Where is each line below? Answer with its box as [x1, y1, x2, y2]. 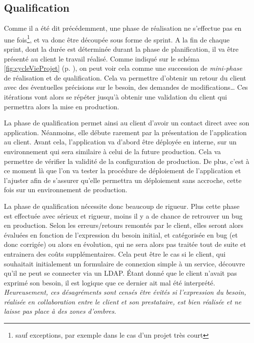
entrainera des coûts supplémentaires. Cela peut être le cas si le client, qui [4, 248, 226, 259]
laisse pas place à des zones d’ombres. [4, 306, 116, 316]
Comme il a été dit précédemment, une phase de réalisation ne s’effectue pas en [4, 23, 242, 33]
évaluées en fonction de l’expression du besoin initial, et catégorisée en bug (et [4, 229, 238, 240]
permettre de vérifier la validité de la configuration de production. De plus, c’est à [4, 156, 250, 166]
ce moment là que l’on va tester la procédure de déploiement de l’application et [4, 165, 241, 176]
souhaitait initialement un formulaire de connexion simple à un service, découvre [4, 258, 245, 268]
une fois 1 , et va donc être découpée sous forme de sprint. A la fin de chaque [4, 33, 230, 44]
